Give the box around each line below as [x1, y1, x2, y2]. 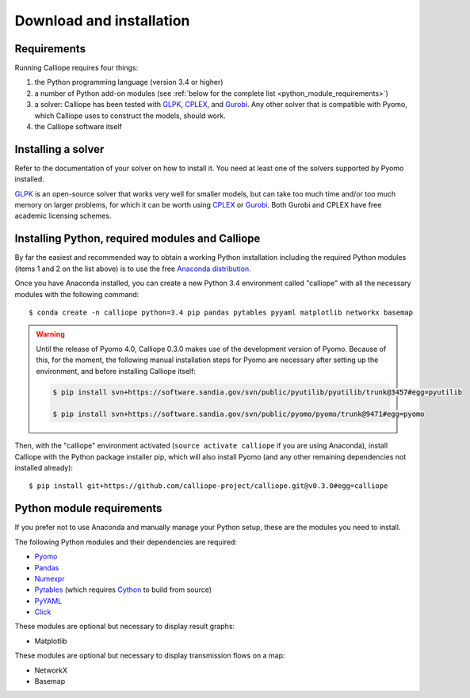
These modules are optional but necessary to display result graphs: [14, 622, 235, 631]
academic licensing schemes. [14, 211, 112, 221]
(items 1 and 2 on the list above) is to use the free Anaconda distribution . [14, 264, 251, 273]
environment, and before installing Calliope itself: [36, 366, 196, 376]
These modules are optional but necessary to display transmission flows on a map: [14, 650, 285, 661]
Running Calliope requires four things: [14, 63, 139, 73]
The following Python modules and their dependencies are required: [14, 537, 238, 547]
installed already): [14, 463, 74, 473]
